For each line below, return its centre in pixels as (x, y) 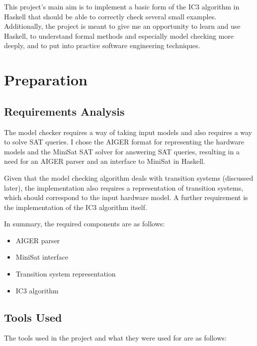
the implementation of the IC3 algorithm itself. (76, 207)
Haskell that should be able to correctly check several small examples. (110, 16)
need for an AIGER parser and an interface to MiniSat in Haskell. (105, 161)
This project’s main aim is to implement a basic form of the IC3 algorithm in (122, 6)
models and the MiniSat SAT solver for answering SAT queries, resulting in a (122, 151)
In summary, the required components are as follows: (85, 224)
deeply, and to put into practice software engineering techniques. (102, 45)
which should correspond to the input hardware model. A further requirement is (126, 197)
